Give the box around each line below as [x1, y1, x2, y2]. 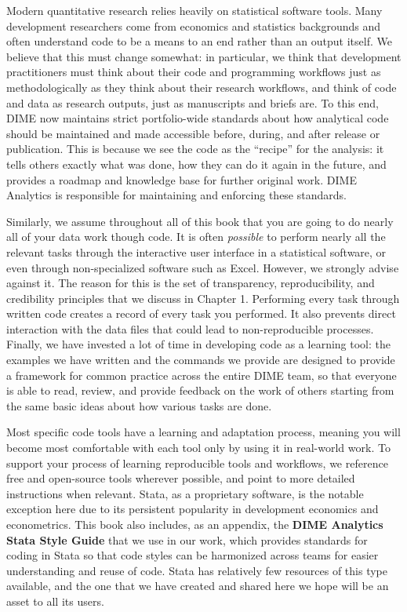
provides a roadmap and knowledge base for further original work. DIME [6, 171, 357, 188]
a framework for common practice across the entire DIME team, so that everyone [6, 366, 397, 383]
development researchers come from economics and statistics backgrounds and [6, 17, 381, 34]
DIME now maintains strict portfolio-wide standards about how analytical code [6, 110, 389, 126]
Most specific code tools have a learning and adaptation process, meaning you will [6, 424, 401, 440]
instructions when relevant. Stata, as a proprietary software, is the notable [6, 485, 364, 501]
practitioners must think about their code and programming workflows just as [6, 64, 381, 80]
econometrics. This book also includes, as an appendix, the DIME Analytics [6, 516, 383, 532]
